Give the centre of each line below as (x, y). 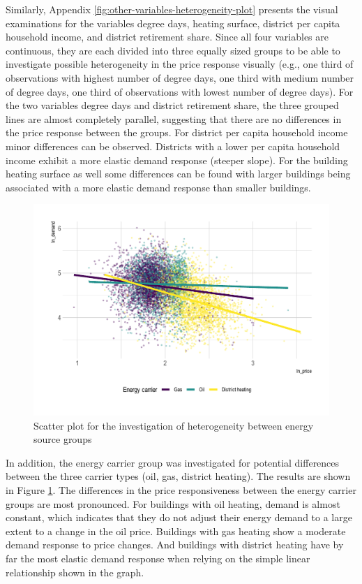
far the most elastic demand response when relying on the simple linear (158, 558)
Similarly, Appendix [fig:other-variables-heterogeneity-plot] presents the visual (172, 9)
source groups (63, 439)
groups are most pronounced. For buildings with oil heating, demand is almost (173, 503)
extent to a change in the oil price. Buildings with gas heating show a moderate (176, 531)
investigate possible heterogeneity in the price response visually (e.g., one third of (180, 64)
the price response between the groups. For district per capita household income (177, 132)
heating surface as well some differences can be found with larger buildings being (178, 174)
